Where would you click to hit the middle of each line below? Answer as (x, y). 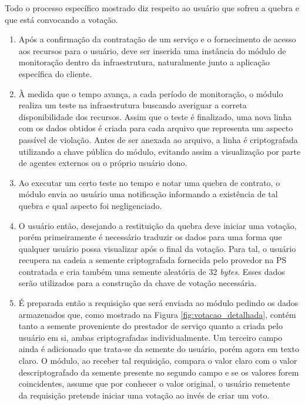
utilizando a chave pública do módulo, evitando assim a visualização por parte (160, 151)
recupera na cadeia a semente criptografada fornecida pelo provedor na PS (152, 260)
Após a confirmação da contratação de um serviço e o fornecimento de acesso (157, 39)
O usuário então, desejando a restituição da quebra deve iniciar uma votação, (157, 225)
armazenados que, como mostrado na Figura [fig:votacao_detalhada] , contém (157, 314)
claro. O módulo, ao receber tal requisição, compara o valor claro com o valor (158, 361)
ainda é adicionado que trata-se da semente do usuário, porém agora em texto (159, 349)
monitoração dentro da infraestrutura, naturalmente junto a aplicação (144, 62)
